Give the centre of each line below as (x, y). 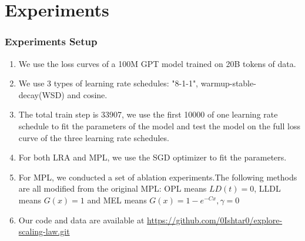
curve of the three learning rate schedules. (94, 137)
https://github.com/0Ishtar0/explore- (215, 220)
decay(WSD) (41, 94)
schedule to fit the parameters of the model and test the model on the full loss (159, 125)
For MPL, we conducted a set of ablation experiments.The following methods (158, 177)
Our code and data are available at (81, 220)
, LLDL (267, 188)
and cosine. (87, 94)
